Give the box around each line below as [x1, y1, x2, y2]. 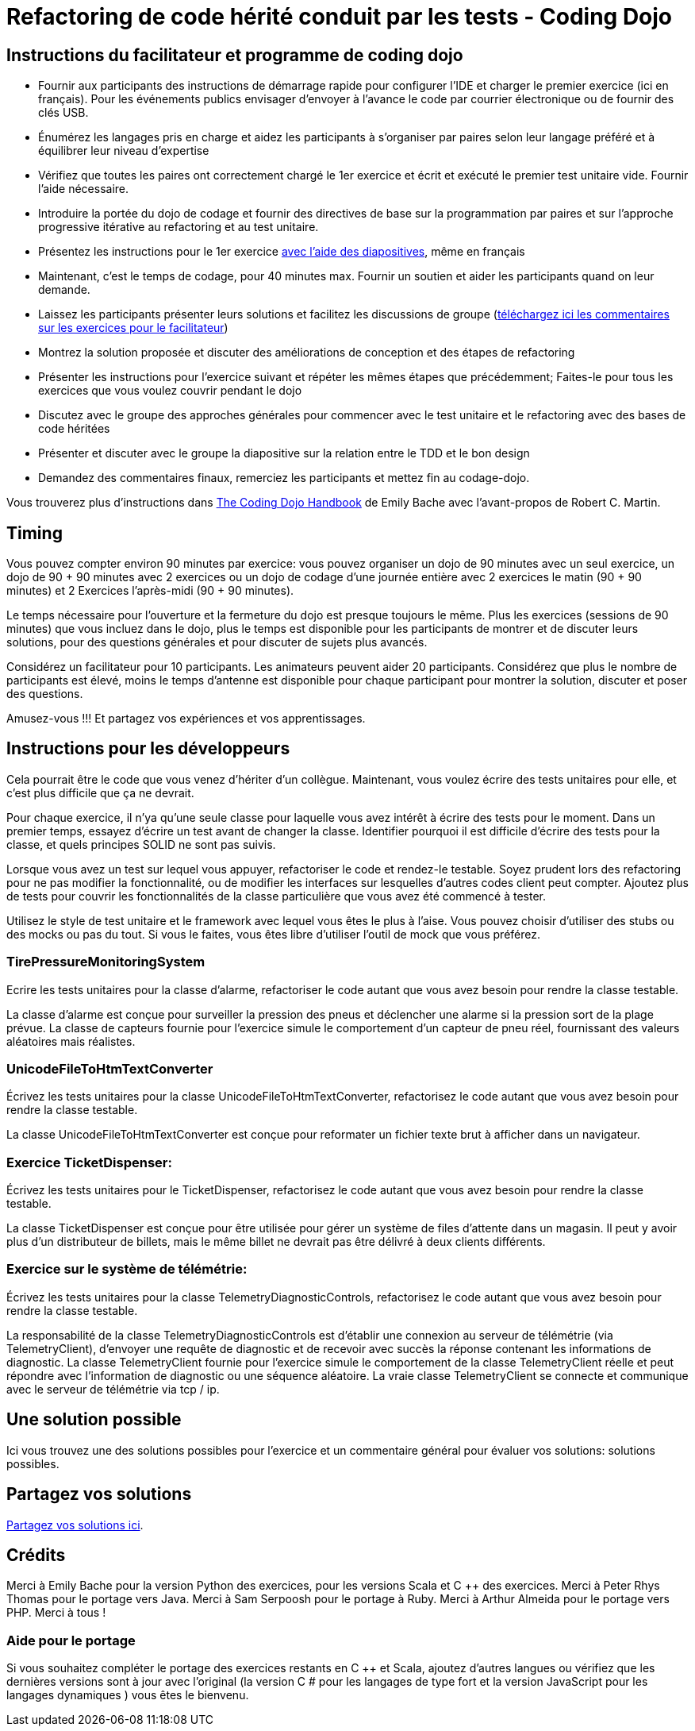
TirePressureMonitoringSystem [6, 954, 205, 970]
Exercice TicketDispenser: [6, 1154, 172, 1170]
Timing [6, 522, 63, 543]
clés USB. [38, 106, 89, 120]
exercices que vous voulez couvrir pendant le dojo [38, 384, 302, 398]
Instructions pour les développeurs [6, 738, 290, 759]
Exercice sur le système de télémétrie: [6, 1261, 248, 1278]
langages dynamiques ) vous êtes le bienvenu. [6, 1688, 249, 1702]
